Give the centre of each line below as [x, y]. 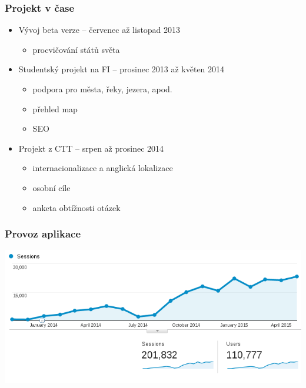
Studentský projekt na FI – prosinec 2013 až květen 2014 [122, 69]
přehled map [55, 108]
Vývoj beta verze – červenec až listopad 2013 [99, 30]
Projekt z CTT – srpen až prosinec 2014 [91, 148]
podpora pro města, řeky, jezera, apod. [102, 89]
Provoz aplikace [43, 234]
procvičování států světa [76, 49]
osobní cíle [51, 187]
